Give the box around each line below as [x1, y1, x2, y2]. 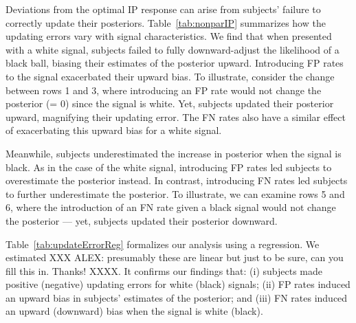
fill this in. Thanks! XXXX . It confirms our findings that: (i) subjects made [5, 263, 323, 278]
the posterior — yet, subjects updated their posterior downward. [5, 213, 278, 227]
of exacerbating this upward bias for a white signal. [5, 123, 222, 137]
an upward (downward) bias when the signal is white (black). [5, 304, 263, 318]
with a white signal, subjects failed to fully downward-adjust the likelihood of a [5, 42, 340, 56]
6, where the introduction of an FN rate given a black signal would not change [5, 200, 336, 214]
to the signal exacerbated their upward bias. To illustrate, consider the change [5, 69, 335, 83]
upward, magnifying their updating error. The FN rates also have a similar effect [5, 109, 346, 124]
